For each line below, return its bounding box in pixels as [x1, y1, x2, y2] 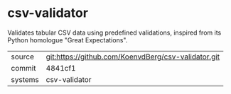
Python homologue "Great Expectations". [7, 35, 128, 44]
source [11, 52, 34, 61]
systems [11, 74, 39, 84]
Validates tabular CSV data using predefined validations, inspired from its [7, 28, 222, 37]
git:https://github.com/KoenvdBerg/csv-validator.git [45, 52, 220, 61]
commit [11, 63, 36, 73]
